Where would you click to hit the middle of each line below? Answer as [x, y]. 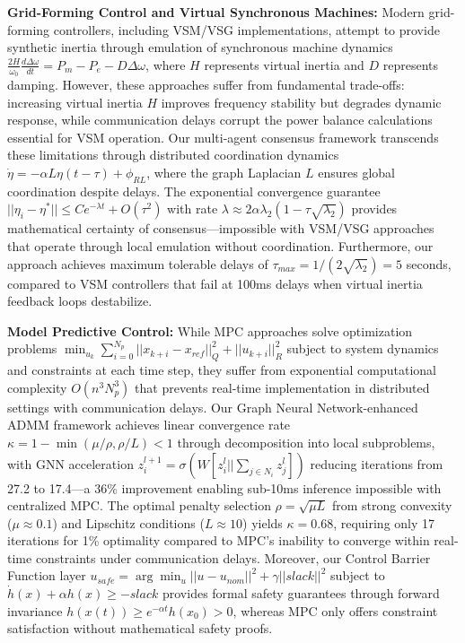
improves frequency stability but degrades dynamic [301, 102]
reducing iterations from [377, 463]
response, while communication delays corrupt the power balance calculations [220, 120]
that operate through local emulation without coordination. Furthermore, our [220, 245]
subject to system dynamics [363, 348]
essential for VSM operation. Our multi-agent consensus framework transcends [223, 137]
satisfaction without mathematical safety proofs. [140, 628]
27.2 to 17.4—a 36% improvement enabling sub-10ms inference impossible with [224, 487]
